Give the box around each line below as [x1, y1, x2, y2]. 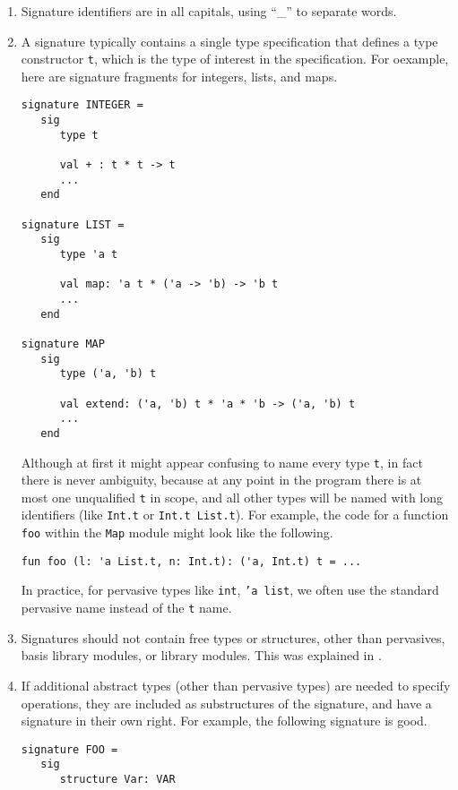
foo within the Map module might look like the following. [21, 523, 333, 542]
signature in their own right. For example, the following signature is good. [21, 711, 428, 730]
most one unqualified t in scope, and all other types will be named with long [21, 487, 444, 506]
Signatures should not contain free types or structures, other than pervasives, [21, 628, 445, 647]
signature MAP [21, 337, 105, 350]
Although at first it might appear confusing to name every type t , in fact [21, 452, 423, 471]
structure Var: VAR [59, 773, 176, 786]
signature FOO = [21, 743, 118, 756]
